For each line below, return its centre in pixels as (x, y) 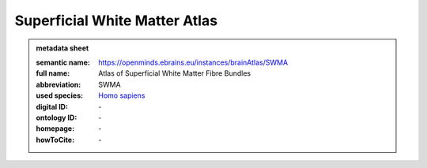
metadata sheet (62, 48)
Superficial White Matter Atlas (116, 21)
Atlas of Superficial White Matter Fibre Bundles (175, 73)
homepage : (55, 129)
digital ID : (52, 106)
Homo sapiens (122, 95)
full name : (53, 73)
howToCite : (55, 140)
